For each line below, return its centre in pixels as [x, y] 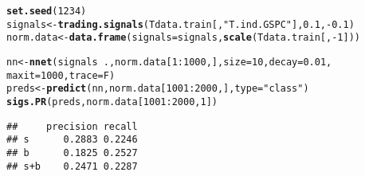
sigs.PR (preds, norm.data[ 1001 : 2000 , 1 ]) [112, 102]
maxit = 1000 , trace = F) [61, 75]
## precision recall [72, 126]
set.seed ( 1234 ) [47, 11]
